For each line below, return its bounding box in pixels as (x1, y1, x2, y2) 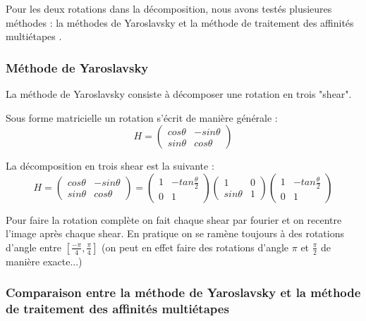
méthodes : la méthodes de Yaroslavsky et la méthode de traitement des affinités (6, 15, 354, 30)
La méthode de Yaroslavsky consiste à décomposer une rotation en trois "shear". (6, 87, 352, 101)
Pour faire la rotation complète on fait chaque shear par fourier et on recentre (6, 212, 342, 227)
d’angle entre (6, 239, 61, 254)
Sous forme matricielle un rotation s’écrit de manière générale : (6, 110, 278, 125)
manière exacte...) (6, 253, 83, 268)
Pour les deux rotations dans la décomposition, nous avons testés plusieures (6, 1, 332, 15)
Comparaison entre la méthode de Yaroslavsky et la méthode (6, 284, 361, 301)
